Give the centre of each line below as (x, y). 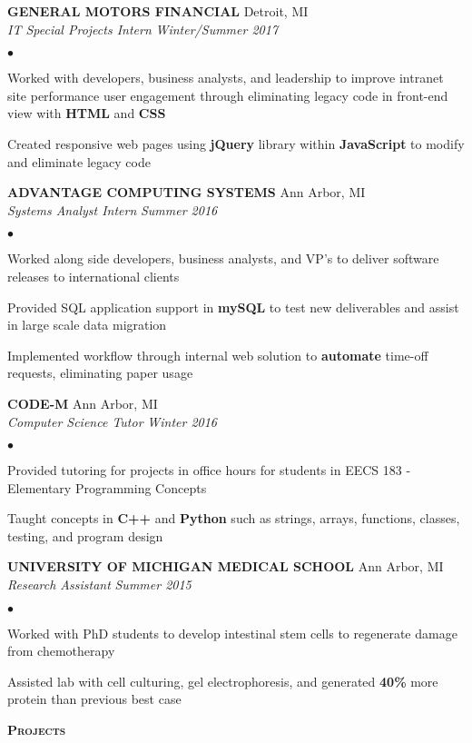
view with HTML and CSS (87, 113)
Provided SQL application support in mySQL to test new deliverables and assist (233, 307)
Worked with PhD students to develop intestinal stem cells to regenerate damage (232, 633)
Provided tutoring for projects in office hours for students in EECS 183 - (209, 470)
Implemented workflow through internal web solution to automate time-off (218, 355)
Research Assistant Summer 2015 (99, 584)
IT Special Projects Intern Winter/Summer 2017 (143, 29)
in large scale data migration (87, 325)
